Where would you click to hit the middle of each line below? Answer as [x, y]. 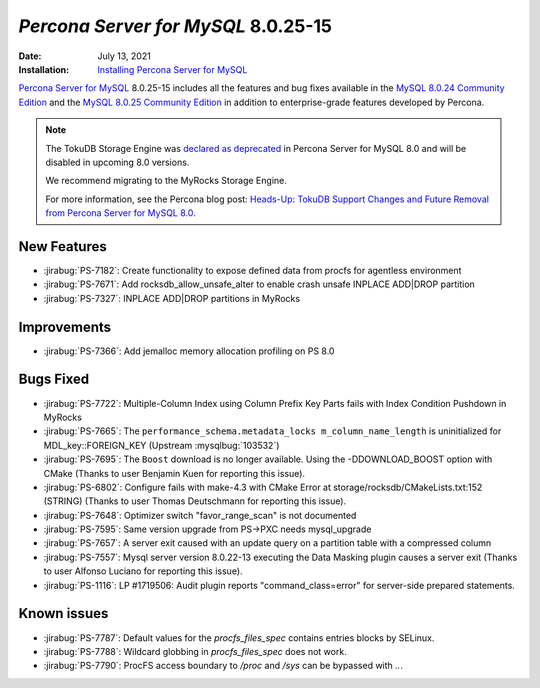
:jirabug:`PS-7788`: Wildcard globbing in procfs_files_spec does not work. [195, 651]
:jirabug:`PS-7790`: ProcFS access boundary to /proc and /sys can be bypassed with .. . [223, 666]
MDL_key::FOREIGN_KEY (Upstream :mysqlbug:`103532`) [161, 445]
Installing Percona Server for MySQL [172, 69]
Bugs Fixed [54, 379]
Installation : [44, 69]
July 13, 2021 [124, 56]
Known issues [63, 613]
